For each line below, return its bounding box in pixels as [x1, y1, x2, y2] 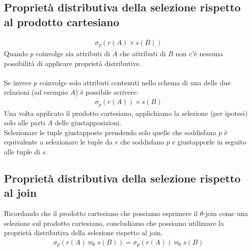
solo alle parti [4, 117, 45, 128]
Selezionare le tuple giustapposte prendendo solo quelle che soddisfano [4, 127, 216, 137]
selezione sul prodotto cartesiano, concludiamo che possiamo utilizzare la [4, 217, 224, 228]
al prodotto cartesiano [4, 14, 120, 29]
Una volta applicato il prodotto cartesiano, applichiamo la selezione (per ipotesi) [4, 108, 248, 118]
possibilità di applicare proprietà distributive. [4, 58, 141, 68]
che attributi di [120, 48, 166, 59]
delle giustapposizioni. [55, 117, 122, 128]
